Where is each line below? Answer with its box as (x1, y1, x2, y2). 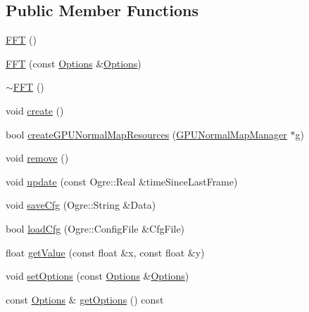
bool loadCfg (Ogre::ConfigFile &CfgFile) (6, 221, 185, 235)
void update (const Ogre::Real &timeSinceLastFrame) (6, 174, 238, 188)
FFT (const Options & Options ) (6, 56, 141, 70)
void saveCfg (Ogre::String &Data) (6, 197, 156, 212)
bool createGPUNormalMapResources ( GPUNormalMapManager (6, 126, 287, 141)
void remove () (6, 150, 69, 165)
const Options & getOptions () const (6, 292, 164, 306)
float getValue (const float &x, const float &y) (6, 245, 205, 259)
